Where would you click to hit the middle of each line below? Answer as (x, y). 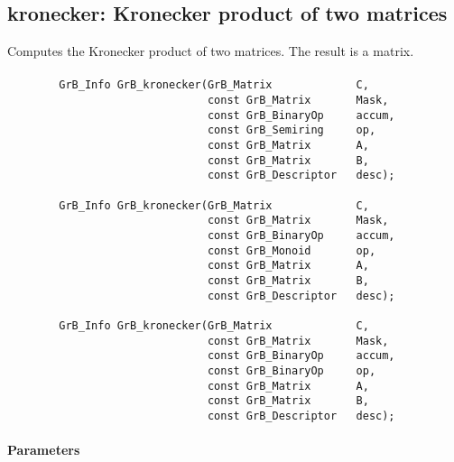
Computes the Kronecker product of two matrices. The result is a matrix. (211, 51)
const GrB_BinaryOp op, (292, 370)
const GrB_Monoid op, (292, 250)
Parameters (44, 450)
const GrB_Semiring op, (292, 130)
